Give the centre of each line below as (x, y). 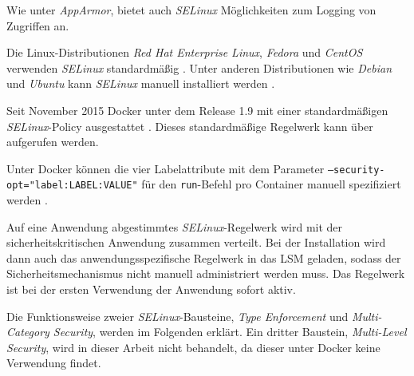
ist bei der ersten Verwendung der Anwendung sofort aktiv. (151, 289)
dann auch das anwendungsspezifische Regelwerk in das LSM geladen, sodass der (204, 257)
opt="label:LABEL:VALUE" (72, 186)
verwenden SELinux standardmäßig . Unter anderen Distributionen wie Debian (199, 67)
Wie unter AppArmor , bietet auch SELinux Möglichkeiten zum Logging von (191, 10)
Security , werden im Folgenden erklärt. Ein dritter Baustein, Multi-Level (230, 332)
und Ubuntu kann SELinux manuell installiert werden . (141, 83)
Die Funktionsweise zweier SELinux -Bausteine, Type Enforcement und (177, 316)
